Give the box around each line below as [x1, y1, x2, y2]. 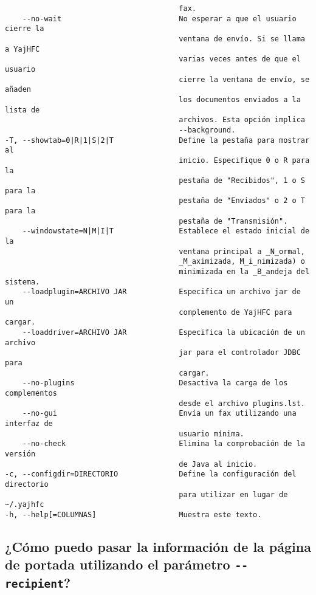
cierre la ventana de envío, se [179, 75, 310, 84]
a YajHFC [5, 44, 40, 53]
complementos [5, 388, 57, 397]
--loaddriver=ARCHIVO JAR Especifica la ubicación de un [22, 328, 305, 337]
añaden [5, 85, 31, 94]
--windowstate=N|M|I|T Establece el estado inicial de [22, 227, 310, 236]
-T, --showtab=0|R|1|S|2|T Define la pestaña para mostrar [5, 136, 310, 145]
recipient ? [5, 573, 71, 592]
